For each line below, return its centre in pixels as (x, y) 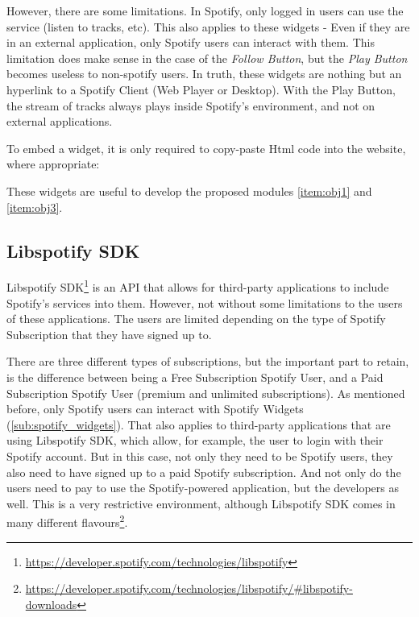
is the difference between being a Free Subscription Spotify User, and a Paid (195, 377)
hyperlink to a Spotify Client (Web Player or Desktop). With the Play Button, (201, 89)
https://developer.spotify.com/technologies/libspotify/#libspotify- (189, 588)
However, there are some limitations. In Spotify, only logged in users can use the (205, 10)
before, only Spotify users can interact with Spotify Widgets (155, 409)
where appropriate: (53, 164)
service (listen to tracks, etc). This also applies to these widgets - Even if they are (208, 26)
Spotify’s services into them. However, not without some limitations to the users (205, 302)
